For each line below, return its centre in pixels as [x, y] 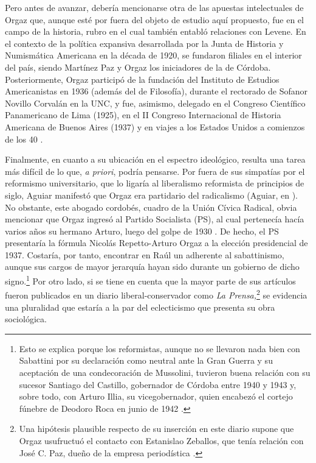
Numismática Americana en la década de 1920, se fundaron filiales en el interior [153, 55]
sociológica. [26, 319]
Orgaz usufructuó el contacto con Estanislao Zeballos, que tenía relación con [161, 440]
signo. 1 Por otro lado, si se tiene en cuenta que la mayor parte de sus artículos [150, 280]
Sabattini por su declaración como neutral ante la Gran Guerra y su [146, 360]
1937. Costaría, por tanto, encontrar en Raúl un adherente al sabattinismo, [145, 254]
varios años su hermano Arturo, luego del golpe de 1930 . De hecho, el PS [142, 231]
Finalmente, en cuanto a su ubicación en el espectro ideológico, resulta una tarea [155, 159]
